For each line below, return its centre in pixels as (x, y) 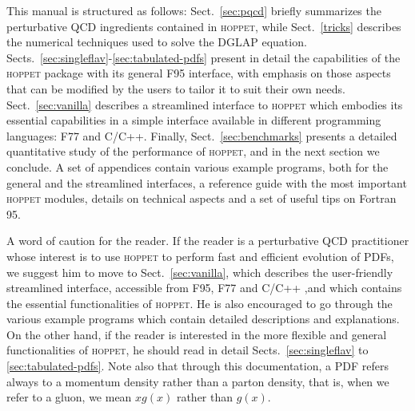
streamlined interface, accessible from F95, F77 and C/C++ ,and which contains (204, 288)
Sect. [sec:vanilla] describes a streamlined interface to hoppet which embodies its (205, 104)
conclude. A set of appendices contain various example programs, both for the (198, 166)
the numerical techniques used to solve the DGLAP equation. (157, 42)
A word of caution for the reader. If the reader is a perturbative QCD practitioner (208, 241)
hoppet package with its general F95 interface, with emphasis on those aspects (199, 73)
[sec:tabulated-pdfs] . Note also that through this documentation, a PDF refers (198, 366)
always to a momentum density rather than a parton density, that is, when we (198, 381)
